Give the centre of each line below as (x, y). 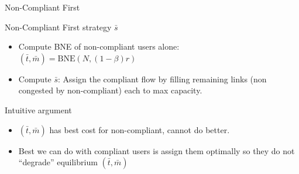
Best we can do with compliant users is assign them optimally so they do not (157, 150)
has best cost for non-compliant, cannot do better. (140, 129)
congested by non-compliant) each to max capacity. (110, 90)
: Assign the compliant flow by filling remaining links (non (162, 79)
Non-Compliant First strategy (58, 27)
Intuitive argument (38, 109)
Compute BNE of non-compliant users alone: (99, 46)
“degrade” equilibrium (58, 162)
